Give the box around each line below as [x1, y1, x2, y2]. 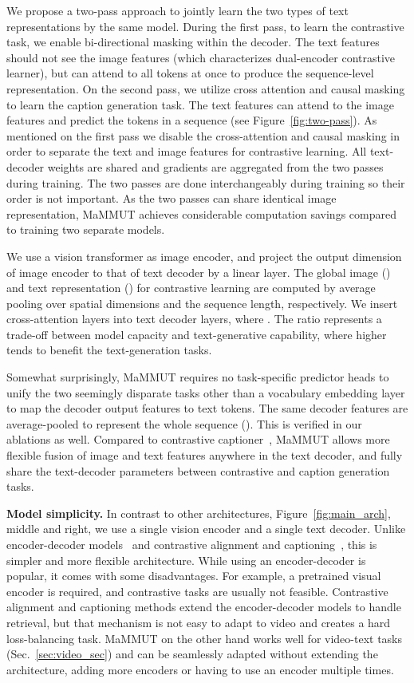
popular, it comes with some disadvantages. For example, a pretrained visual [6, 567, 381, 584]
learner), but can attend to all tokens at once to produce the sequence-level [6, 65, 374, 81]
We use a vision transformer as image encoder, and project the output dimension [6, 247, 402, 264]
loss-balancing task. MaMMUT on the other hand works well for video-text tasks [6, 630, 403, 646]
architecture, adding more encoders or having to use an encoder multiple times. [6, 661, 394, 677]
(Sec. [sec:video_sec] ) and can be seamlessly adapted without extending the [6, 645, 378, 662]
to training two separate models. [6, 221, 165, 238]
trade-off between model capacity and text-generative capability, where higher [6, 326, 387, 342]
